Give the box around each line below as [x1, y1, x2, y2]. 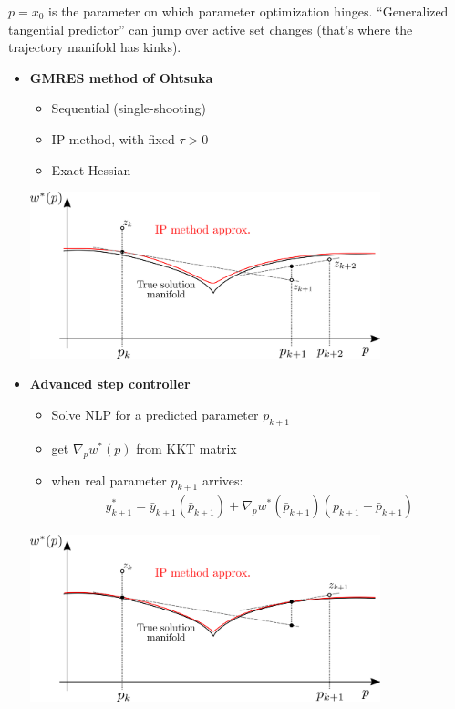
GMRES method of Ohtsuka [29, 68, 213, 87]
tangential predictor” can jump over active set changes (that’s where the [8, 19, 413, 38]
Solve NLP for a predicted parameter [51, 405, 259, 424]
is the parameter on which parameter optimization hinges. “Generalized [48, 2, 449, 20]
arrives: [202, 470, 243, 489]
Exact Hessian [51, 160, 131, 179]
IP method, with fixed [51, 129, 175, 148]
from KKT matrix [136, 438, 237, 457]
